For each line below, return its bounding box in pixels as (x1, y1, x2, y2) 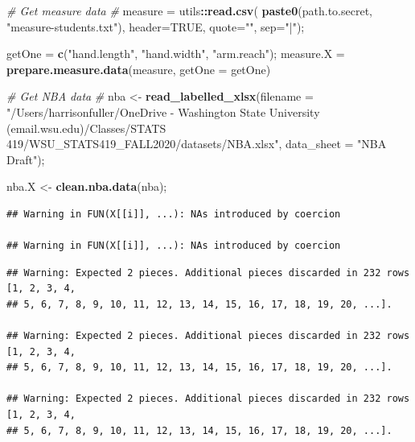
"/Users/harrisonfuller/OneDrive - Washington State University (6, 103, 320, 120)
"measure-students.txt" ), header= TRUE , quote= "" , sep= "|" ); (6, 18, 305, 35)
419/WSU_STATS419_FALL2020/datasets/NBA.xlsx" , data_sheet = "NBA (6, 135, 387, 152)
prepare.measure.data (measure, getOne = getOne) (6, 60, 271, 77)
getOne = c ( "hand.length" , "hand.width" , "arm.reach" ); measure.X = (6, 45, 345, 62)
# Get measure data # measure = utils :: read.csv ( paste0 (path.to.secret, (6, 2, 372, 19)
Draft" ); (6, 151, 45, 167)
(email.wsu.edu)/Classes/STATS (6, 119, 166, 136)
